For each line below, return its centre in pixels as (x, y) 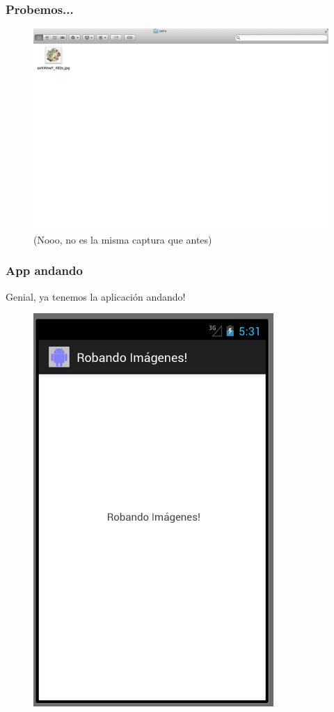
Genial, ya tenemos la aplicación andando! (96, 296)
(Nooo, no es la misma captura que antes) (123, 239)
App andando (44, 270)
